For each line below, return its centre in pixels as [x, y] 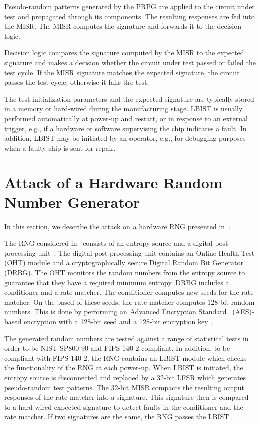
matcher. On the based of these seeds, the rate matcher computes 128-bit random [129, 301]
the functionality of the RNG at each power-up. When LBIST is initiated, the [124, 368]
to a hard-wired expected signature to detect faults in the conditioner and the [124, 407]
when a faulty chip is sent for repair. [60, 148]
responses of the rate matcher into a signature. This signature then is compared [126, 397]
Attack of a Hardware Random [113, 182]
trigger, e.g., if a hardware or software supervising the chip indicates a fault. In [125, 128]
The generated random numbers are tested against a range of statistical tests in [126, 338]
